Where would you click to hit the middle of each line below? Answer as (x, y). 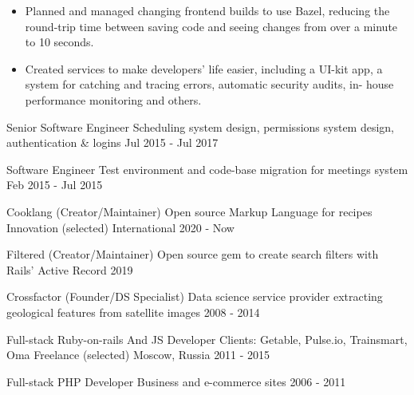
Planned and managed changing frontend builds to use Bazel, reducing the (207, 10)
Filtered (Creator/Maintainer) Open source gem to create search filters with (193, 254)
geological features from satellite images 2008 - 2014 (133, 312)
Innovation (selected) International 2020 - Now (120, 227)
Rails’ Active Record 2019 (70, 269)
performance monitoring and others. (113, 99)
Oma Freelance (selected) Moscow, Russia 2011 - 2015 (138, 355)
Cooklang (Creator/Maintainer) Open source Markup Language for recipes (189, 211)
